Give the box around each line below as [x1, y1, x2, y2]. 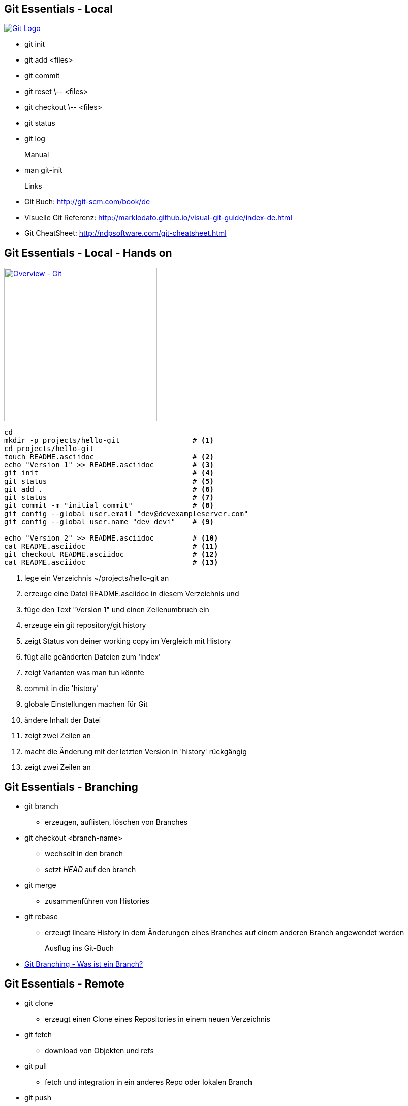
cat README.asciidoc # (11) [4, 542, 218, 551]
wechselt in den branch [45, 849, 123, 858]
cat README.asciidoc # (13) [4, 558, 218, 567]
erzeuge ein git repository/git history [24, 621, 146, 630]
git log [24, 134, 45, 143]
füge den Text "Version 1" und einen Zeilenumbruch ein [24, 605, 209, 614]
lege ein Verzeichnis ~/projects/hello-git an [24, 574, 169, 583]
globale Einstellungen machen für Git [24, 700, 148, 709]
